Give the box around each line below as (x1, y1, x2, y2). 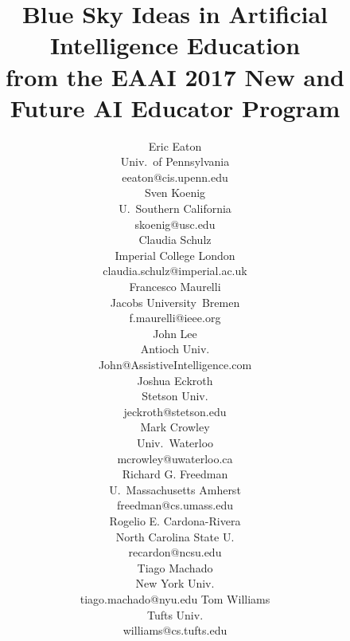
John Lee (153, 324, 197, 341)
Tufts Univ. (146, 606, 204, 623)
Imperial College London (115, 246, 235, 263)
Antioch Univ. (140, 340, 210, 357)
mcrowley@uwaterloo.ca (117, 450, 233, 466)
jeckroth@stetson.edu (123, 403, 227, 419)
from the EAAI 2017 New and (6, 60, 344, 92)
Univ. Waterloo (136, 434, 214, 450)
